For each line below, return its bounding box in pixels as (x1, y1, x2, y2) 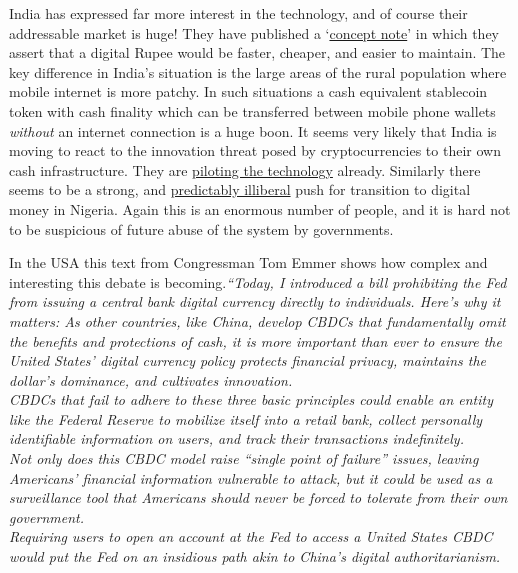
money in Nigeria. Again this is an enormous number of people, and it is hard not (9, 198, 511, 219)
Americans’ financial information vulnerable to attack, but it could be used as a (9, 467, 493, 488)
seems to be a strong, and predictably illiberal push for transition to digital (9, 179, 471, 200)
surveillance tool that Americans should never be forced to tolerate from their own (9, 487, 508, 508)
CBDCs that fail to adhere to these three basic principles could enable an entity (9, 389, 494, 410)
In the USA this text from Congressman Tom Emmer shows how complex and (9, 252, 488, 273)
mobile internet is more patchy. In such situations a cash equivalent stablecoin (9, 81, 488, 102)
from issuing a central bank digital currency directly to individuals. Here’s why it (9, 291, 501, 312)
